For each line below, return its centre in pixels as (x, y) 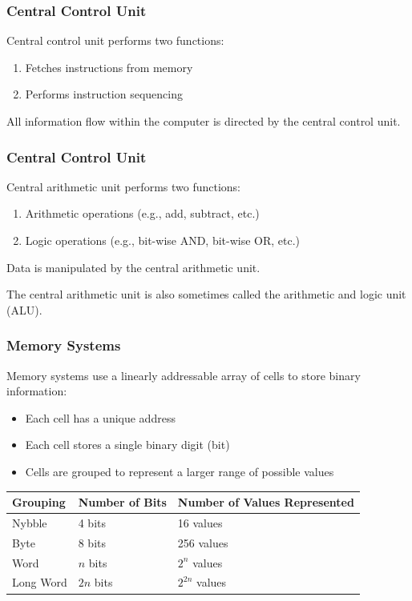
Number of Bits (122, 502)
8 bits (92, 542)
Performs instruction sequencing (104, 94)
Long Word (40, 582)
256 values (203, 542)
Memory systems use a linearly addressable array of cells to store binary (184, 375)
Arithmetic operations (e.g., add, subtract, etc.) (142, 213)
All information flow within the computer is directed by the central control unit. (204, 121)
